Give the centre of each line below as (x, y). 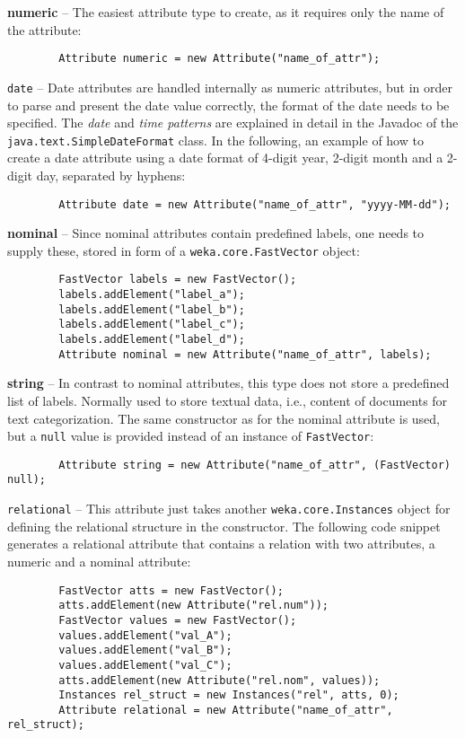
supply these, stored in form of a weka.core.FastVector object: (184, 250)
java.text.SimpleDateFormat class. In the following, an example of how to (215, 140)
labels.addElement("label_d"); (152, 340)
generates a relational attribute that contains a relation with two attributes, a (221, 544)
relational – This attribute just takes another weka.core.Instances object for (229, 509)
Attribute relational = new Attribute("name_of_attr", (226, 710)
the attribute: (44, 29)
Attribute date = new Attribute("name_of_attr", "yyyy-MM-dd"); (254, 204)
